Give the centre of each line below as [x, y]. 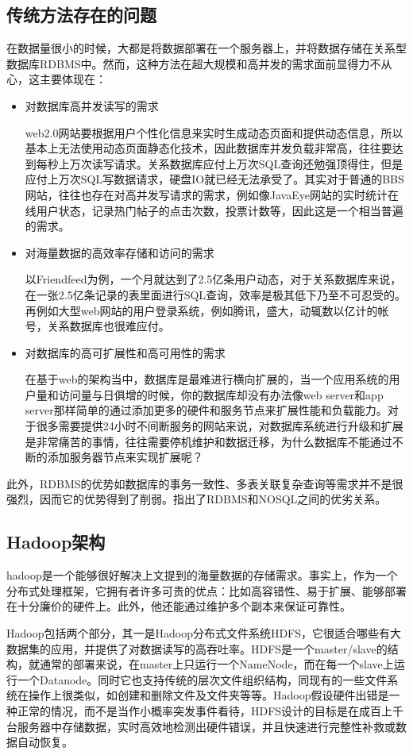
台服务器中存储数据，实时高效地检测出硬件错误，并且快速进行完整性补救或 [201, 726]
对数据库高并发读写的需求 [92, 105]
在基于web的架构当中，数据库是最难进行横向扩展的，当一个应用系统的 [207, 379]
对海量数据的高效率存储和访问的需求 [120, 252]
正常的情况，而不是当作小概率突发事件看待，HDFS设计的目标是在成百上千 [210, 711]
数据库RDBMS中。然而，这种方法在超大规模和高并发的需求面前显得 [183, 63]
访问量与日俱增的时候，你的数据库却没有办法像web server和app [221, 394]
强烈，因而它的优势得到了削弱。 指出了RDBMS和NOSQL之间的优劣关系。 [197, 499]
